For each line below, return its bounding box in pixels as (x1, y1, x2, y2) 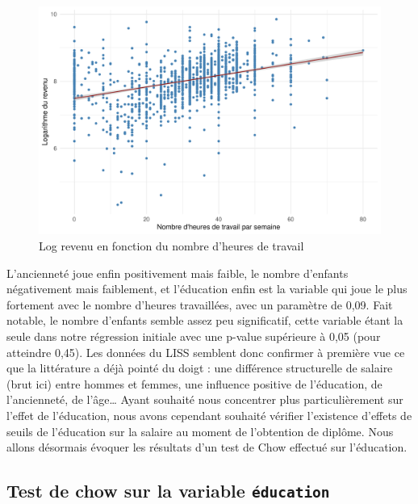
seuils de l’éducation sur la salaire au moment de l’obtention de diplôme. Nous (6, 422, 394, 439)
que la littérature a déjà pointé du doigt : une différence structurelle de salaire (6, 359, 393, 376)
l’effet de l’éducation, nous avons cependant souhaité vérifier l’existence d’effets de (6, 406, 412, 423)
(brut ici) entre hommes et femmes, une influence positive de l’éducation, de (6, 375, 382, 392)
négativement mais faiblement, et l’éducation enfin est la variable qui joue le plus (6, 280, 408, 297)
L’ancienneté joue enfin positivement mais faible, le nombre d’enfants (6, 264, 349, 281)
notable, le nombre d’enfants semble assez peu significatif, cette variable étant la (6, 312, 403, 329)
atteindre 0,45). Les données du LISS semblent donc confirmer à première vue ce (6, 343, 405, 360)
